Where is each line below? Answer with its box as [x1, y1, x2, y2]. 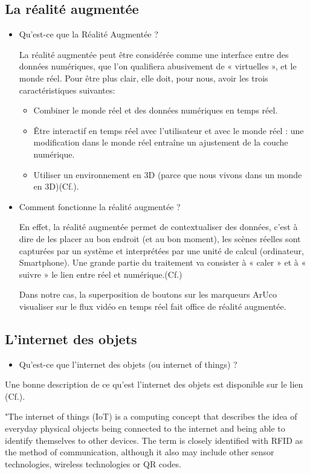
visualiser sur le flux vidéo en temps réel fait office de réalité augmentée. [19, 299, 286, 312]
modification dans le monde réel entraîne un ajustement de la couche [33, 136, 288, 149]
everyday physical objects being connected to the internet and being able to [5, 422, 285, 435]
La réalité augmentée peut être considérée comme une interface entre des [19, 48, 289, 60]
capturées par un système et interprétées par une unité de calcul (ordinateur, [19, 244, 304, 257]
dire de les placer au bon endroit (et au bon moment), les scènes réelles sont [19, 232, 301, 245]
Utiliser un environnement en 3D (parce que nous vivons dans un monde [33, 168, 302, 181]
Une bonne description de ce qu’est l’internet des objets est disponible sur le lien [5, 378, 303, 391]
